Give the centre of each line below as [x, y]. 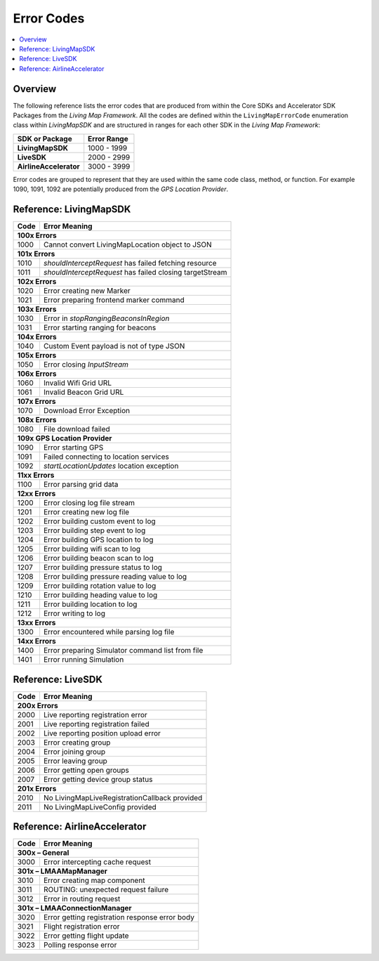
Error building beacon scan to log [98, 558]
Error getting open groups [86, 770]
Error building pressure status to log [103, 568]
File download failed [77, 429]
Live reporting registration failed [97, 724]
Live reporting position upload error [102, 733]
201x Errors [37, 788]
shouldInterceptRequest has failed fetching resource [130, 263]
